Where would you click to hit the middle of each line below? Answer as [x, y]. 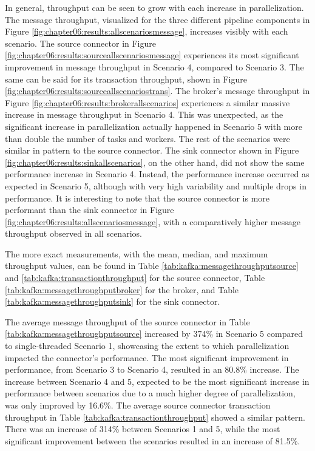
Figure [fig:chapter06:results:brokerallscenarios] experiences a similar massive [147, 102]
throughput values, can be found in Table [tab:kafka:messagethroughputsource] [152, 266]
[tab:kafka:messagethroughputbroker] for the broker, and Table [122, 289]
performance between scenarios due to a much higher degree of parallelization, [150, 393]
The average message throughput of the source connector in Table [127, 321]
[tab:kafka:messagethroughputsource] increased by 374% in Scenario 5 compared [154, 334]
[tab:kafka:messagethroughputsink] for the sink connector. [113, 301]
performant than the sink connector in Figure [90, 210]
